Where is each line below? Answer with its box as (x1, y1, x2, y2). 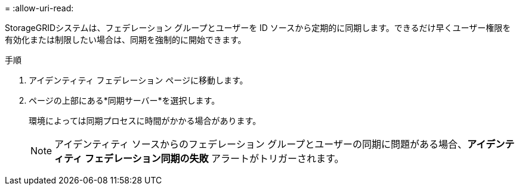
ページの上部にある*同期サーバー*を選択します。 (29, 95, 220, 105)
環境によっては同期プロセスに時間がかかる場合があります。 (29, 116, 261, 126)
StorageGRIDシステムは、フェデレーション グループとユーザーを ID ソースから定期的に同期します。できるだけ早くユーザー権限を (5, 23, 511, 33)
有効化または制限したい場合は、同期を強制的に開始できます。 (5, 35, 246, 45)
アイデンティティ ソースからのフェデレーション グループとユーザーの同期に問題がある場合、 (54, 138, 467, 150)
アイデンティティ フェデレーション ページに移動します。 (29, 75, 248, 85)
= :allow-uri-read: (5, 3, 74, 13)
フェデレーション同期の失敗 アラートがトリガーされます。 (84, 152, 344, 164)
